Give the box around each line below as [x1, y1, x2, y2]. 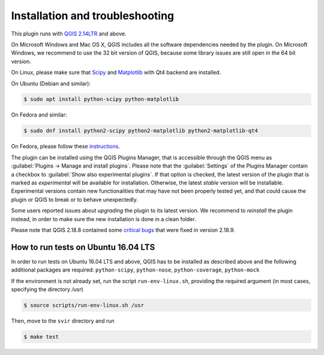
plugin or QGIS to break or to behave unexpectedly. [11, 196, 138, 203]
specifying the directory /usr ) [11, 286, 84, 293]
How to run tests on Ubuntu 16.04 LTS [11, 242, 155, 252]
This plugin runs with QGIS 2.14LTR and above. [11, 30, 127, 37]
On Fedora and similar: [11, 111, 67, 118]
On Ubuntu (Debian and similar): [11, 80, 91, 87]
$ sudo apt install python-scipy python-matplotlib [23, 96, 179, 103]
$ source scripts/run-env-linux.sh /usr [23, 302, 144, 309]
